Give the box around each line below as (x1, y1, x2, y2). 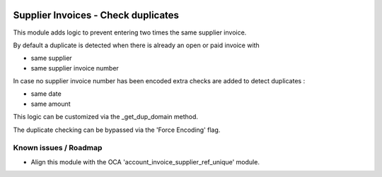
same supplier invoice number (30, 63, 120, 72)
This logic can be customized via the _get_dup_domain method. (13, 113, 198, 121)
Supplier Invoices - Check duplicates (13, 9, 180, 21)
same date (30, 90, 62, 98)
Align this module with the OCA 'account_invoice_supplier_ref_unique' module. (30, 157, 260, 166)
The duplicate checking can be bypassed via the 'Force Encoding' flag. (13, 126, 221, 134)
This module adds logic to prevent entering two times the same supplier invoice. (13, 28, 247, 37)
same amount (30, 99, 71, 108)
